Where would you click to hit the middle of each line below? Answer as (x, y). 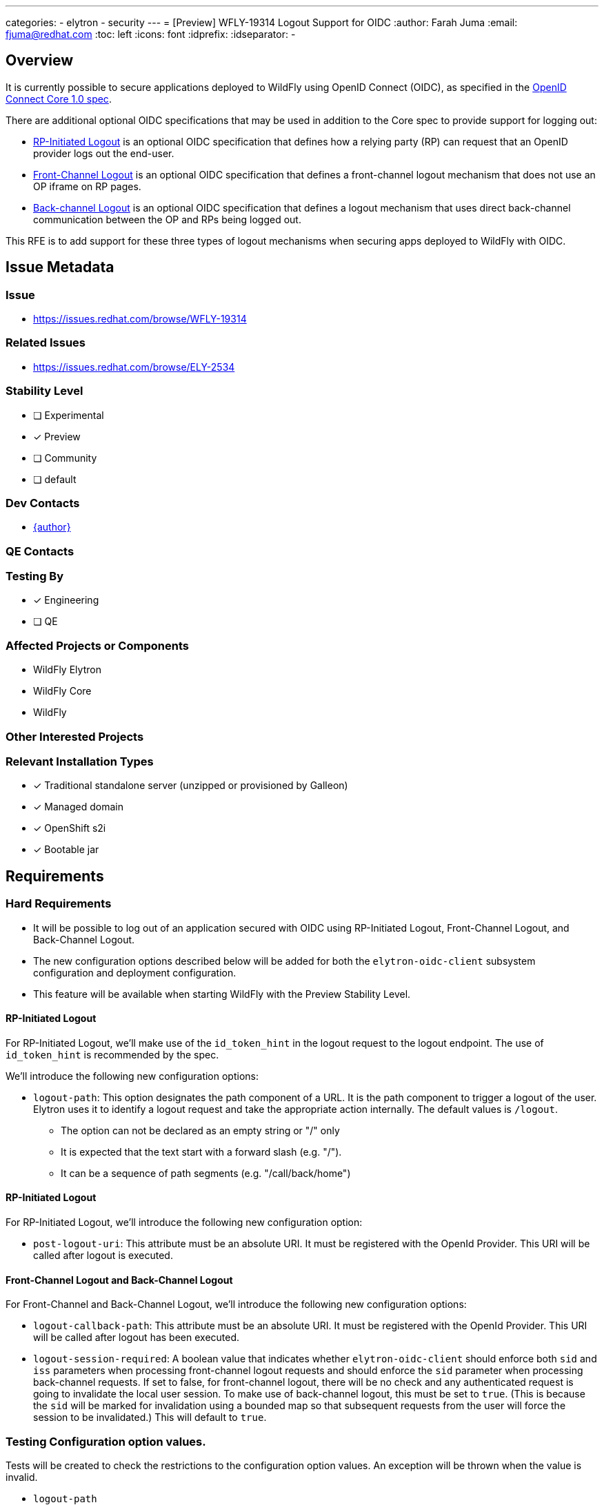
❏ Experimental (69, 415)
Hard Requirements (59, 904)
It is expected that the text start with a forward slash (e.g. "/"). (201, 1151)
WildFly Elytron (67, 670)
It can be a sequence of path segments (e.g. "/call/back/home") (206, 1173)
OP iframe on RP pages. (87, 186)
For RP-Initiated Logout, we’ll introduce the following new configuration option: (184, 1222)
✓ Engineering (66, 600)
